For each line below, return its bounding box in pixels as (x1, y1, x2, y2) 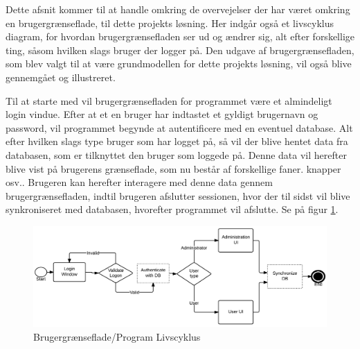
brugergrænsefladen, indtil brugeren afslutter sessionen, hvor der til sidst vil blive (6, 188, 350, 203)
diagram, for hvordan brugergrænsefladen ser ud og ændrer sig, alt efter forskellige (6, 29, 354, 44)
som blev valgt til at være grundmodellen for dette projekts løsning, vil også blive (6, 56, 352, 71)
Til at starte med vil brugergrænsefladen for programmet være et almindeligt (6, 93, 332, 108)
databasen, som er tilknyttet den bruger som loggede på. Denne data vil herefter (6, 147, 347, 162)
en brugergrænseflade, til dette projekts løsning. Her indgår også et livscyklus (6, 15, 334, 30)
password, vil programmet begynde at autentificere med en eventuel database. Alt (6, 120, 353, 135)
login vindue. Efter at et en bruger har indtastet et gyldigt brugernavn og (6, 107, 318, 121)
